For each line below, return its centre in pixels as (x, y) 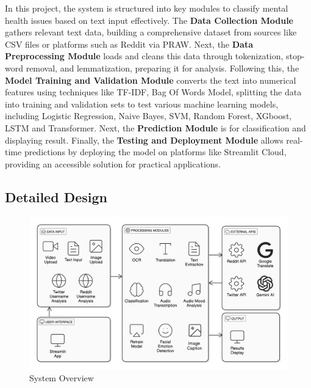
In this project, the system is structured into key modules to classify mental (147, 8)
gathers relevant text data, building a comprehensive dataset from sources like (151, 32)
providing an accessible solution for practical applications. (113, 163)
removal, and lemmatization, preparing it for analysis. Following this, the (163, 68)
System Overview (62, 378)
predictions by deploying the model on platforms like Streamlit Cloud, (155, 152)
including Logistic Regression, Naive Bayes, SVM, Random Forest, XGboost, (148, 116)
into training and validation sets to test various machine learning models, (142, 104)
